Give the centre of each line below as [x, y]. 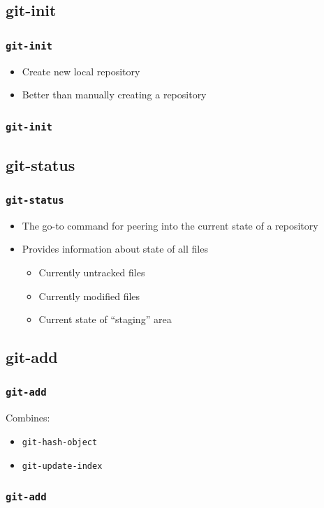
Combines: [28, 418]
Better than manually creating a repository [114, 95]
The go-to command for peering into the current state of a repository [170, 225]
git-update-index [62, 466]
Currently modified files [89, 296]
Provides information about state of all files [115, 249]
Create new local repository [81, 71]
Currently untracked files [92, 272]
